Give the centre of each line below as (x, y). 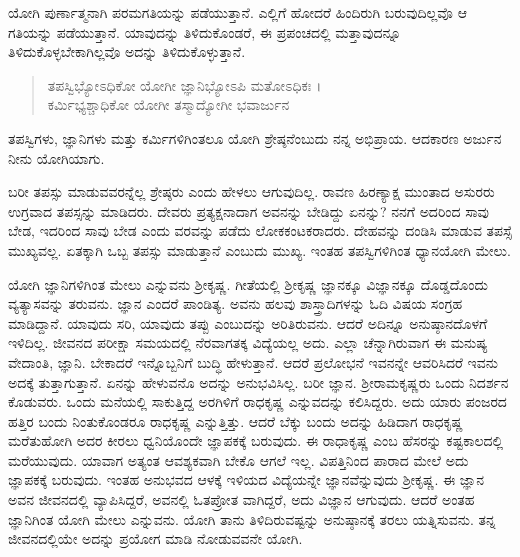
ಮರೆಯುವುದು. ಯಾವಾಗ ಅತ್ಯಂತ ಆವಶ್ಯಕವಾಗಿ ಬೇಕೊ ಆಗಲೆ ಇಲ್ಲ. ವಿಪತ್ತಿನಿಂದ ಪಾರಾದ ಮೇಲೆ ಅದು (238, 459)
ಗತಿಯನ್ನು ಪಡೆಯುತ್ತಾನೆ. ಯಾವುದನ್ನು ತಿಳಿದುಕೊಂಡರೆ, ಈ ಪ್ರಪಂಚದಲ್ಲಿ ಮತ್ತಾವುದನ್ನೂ (205, 31)
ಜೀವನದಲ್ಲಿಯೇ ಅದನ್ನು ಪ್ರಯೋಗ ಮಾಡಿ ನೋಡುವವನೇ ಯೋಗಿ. (155, 538)
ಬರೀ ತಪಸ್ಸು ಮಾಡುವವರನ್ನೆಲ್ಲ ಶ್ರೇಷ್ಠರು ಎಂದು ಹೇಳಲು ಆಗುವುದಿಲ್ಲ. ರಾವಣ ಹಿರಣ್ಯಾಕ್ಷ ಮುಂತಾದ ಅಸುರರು (251, 191)
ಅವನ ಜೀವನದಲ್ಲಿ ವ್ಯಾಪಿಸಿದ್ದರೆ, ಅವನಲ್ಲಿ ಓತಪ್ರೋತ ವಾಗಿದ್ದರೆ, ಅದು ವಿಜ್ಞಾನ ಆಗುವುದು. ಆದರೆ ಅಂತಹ (241, 499)
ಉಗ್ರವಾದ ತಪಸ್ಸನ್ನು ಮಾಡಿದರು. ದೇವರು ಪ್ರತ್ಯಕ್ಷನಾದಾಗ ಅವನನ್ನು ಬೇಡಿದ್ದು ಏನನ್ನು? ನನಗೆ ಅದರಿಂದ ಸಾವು (248, 210)
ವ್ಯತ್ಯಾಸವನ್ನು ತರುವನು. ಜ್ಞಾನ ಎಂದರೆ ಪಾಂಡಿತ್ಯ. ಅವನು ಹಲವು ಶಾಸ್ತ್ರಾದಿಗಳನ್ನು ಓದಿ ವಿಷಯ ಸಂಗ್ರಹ (235, 303)
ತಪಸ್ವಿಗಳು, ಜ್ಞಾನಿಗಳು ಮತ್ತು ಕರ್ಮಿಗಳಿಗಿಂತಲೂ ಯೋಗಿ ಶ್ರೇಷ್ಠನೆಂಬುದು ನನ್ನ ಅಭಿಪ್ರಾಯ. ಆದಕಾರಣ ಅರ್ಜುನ (255, 137)
